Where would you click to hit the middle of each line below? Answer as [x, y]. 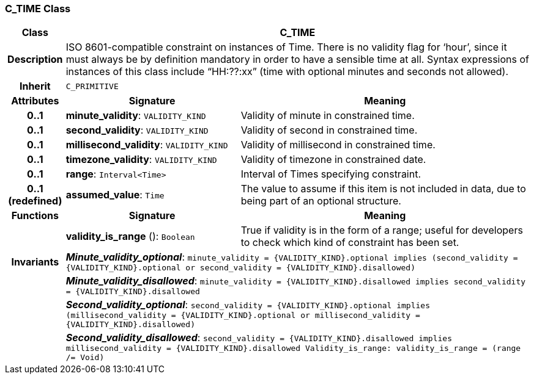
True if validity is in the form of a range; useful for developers [382, 230]
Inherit [35, 86]
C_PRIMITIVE [92, 86]
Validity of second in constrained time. [329, 130]
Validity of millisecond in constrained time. [338, 145]
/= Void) [85, 358]
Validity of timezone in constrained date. [333, 160]
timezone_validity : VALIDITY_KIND [141, 160]
